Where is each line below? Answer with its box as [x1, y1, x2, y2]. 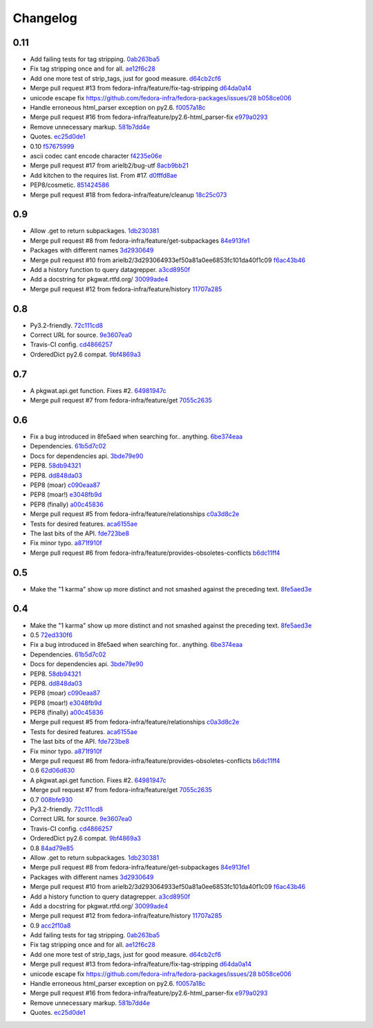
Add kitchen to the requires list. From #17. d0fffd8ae [30, 171, 178, 179]
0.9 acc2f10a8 [30, 921, 71, 930]
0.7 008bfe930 [30, 796, 73, 804]
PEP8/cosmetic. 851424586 [30, 181, 110, 190]
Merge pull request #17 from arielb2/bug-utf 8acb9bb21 [30, 161, 189, 169]
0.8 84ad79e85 [30, 844, 74, 852]
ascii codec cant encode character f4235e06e [30, 152, 162, 160]
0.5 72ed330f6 [30, 630, 73, 639]
